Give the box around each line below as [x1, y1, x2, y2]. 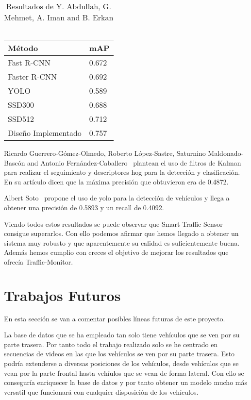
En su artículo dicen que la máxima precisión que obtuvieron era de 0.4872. [4, 176, 229, 186]
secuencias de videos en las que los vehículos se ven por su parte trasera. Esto [4, 349, 235, 359]
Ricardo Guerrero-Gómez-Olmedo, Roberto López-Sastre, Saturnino [4, 148, 206, 158]
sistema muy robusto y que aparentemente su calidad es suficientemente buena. [4, 237, 240, 248]
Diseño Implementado [8, 127, 82, 138]
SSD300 [8, 99, 34, 110]
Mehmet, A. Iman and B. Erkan [4, 12, 114, 23]
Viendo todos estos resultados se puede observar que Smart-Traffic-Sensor [4, 218, 223, 229]
